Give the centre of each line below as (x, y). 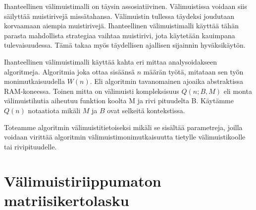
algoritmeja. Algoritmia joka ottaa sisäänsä (69, 71)
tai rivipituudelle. (30, 146)
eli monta (238, 91)
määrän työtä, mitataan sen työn (193, 71)
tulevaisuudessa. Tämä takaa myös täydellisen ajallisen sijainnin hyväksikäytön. (125, 45)
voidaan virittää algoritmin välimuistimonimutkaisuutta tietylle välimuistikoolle (125, 137)
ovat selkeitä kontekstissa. (146, 110)
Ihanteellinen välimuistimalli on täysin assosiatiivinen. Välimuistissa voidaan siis (126, 6)
